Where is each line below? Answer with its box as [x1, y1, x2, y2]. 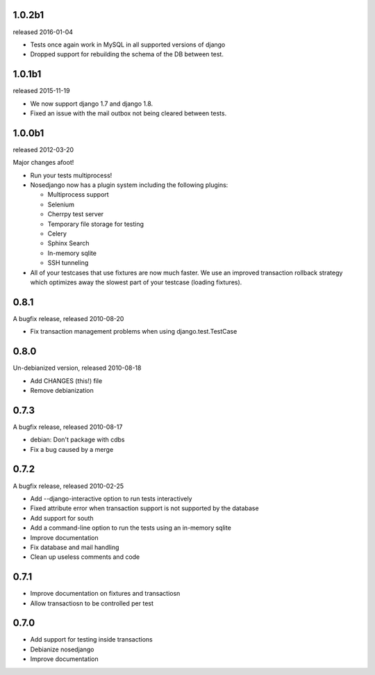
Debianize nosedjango [30, 645, 94, 653]
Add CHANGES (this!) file [30, 376, 103, 385]
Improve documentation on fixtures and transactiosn [30, 589, 181, 598]
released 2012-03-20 [12, 145, 74, 154]
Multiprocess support [47, 190, 109, 199]
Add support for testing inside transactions [30, 635, 153, 644]
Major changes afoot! [12, 158, 74, 167]
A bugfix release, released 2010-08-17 [12, 423, 123, 431]
